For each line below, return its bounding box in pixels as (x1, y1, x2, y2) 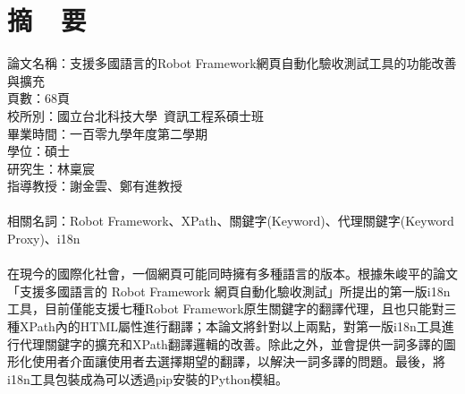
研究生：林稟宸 (7, 158, 95, 177)
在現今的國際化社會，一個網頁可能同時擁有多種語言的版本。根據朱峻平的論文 (7, 264, 458, 283)
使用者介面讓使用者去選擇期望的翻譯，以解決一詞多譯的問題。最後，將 (31, 352, 445, 371)
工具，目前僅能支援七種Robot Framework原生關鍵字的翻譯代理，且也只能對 (7, 299, 444, 318)
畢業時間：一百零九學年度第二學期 (7, 124, 207, 142)
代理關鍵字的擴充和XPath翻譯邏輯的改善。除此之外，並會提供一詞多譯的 (19, 334, 444, 353)
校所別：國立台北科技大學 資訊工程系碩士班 (7, 106, 264, 124)
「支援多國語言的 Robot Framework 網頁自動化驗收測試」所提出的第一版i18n (7, 281, 451, 300)
